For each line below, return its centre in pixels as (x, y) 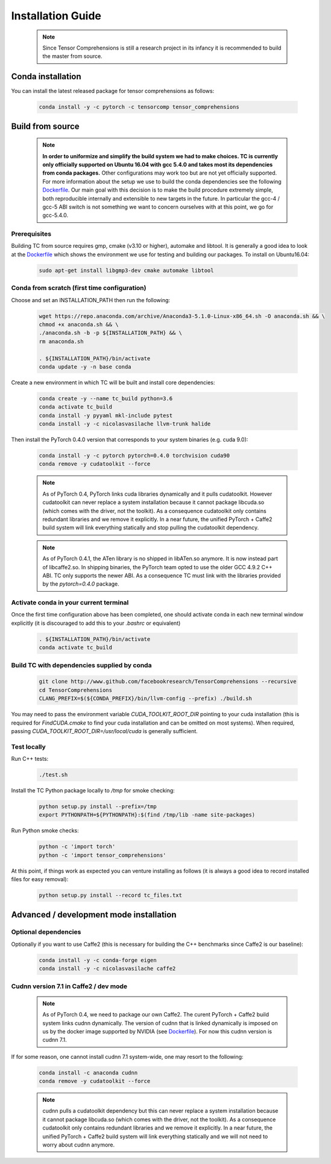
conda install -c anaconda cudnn (88, 1072)
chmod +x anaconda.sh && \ (79, 324)
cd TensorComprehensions (76, 690)
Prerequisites (31, 234)
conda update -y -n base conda (85, 367)
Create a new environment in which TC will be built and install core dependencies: (113, 382)
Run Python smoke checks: (45, 830)
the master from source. (72, 56)
